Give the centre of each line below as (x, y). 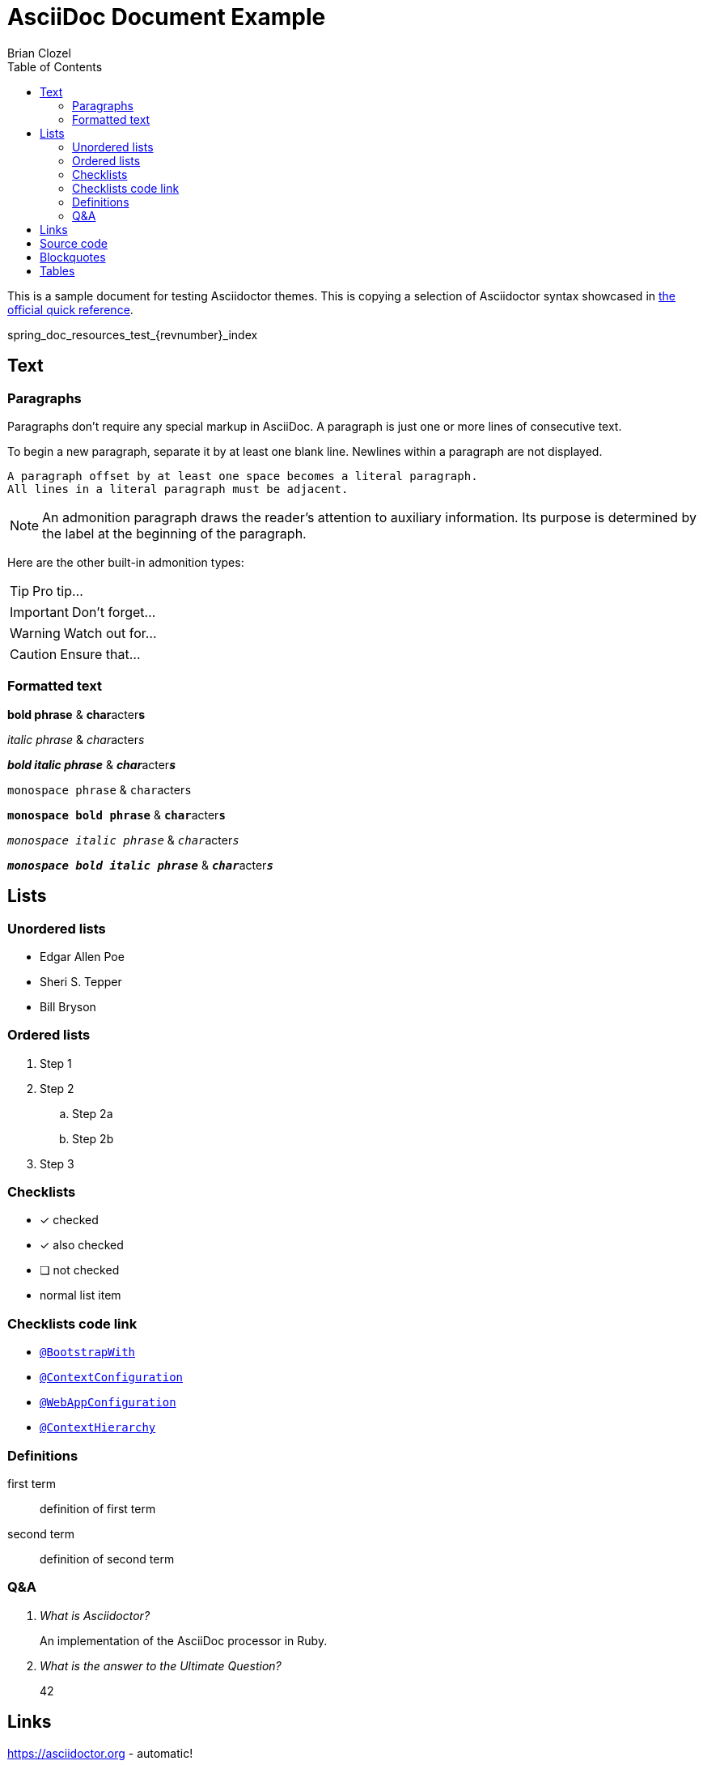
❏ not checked (80, 1270)
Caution (34, 654)
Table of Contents (55, 66)
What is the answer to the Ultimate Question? (161, 1665)
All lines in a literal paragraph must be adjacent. (178, 489)
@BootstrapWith (88, 1352)
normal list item (80, 1295)
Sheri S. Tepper (81, 981)
